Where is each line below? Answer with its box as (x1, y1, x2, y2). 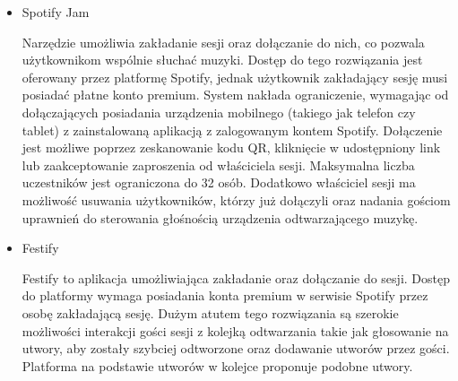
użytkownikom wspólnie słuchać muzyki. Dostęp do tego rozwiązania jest (22, 50, 423, 69)
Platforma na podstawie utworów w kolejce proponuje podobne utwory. (22, 356, 413, 375)
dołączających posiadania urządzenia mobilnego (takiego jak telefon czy (22, 102, 416, 121)
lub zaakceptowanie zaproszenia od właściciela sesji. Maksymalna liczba (22, 155, 415, 174)
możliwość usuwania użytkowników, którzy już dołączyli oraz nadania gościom (22, 190, 451, 209)
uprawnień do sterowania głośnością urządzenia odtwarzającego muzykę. (22, 208, 419, 227)
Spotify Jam (22, 3, 90, 21)
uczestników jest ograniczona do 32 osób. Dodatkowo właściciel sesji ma (22, 173, 416, 192)
